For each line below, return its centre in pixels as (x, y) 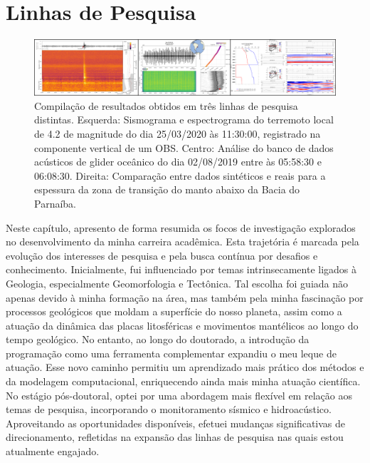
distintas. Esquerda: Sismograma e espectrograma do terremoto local (184, 119)
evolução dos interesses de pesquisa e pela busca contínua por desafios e (162, 255)
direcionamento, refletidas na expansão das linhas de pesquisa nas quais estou (175, 437)
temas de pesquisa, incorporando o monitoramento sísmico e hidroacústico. (169, 409)
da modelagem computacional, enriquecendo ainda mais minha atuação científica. (183, 381)
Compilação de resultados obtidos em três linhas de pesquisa (166, 105)
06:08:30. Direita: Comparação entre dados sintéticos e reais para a (180, 175)
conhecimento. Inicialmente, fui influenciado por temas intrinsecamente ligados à (181, 269)
